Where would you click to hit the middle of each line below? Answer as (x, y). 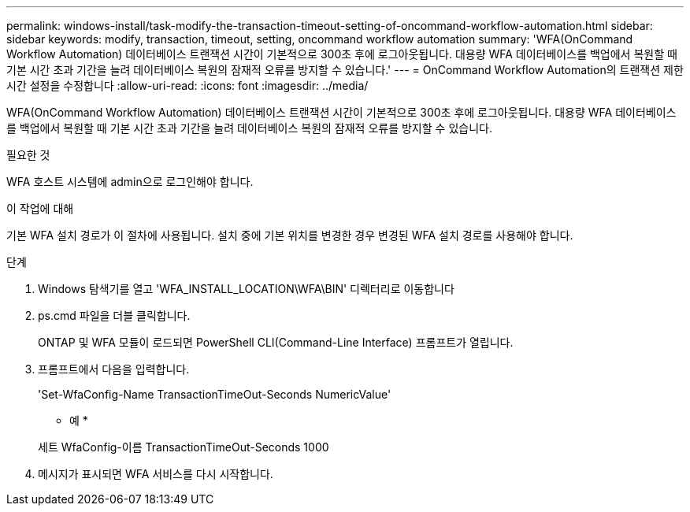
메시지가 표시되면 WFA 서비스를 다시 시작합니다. (156, 474)
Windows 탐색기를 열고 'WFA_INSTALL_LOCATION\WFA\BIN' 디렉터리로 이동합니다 (246, 289)
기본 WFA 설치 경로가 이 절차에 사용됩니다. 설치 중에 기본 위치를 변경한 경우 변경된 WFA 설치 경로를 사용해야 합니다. (290, 235)
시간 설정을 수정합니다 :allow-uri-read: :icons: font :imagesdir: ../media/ (187, 85)
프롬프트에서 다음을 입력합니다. (114, 369)
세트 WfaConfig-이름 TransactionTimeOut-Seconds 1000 (184, 447)
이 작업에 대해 (40, 208)
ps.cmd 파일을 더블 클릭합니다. (114, 315)
